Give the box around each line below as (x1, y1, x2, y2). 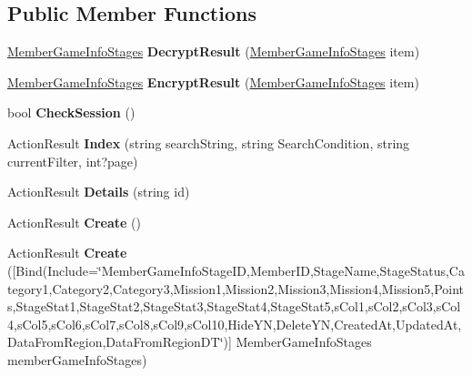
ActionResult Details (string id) (7, 182, 190, 201)
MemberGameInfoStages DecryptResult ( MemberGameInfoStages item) (7, 42, 420, 61)
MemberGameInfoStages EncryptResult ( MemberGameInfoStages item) (7, 72, 419, 91)
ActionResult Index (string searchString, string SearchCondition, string (7, 133, 410, 152)
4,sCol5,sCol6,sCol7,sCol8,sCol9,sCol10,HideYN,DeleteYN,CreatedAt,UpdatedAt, (7, 314, 462, 333)
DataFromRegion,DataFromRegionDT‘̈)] (7, 332, 232, 351)
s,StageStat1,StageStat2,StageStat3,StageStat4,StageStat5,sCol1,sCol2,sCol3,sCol (7, 297, 461, 316)
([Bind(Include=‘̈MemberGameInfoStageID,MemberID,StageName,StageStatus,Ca (7, 260, 465, 279)
